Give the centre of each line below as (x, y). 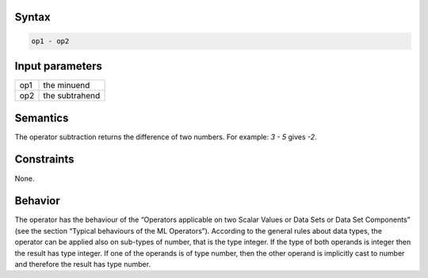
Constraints (44, 160)
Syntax (32, 17)
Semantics (42, 118)
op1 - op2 (50, 41)
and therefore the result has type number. (82, 264)
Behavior (38, 201)
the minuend (67, 86)
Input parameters (59, 66)
